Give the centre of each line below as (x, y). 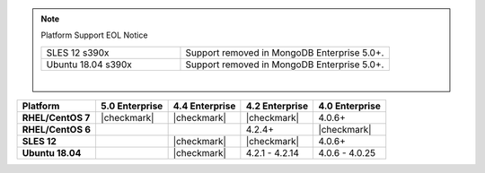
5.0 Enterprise (132, 106)
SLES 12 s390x (78, 52)
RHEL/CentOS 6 (57, 130)
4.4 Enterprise (204, 106)
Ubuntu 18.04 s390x (89, 65)
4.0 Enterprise (349, 106)
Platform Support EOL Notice (94, 35)
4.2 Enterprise (277, 106)
